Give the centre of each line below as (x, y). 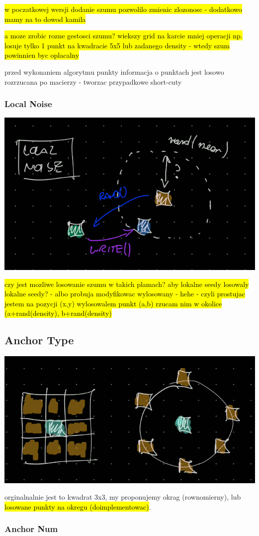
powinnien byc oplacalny (42, 55)
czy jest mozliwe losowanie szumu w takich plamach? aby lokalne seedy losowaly (127, 284)
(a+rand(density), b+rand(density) (58, 313)
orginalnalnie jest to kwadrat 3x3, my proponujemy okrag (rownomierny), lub (123, 497)
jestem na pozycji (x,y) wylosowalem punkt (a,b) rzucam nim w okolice (113, 303)
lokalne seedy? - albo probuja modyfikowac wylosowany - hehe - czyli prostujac (125, 294)
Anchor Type (39, 340)
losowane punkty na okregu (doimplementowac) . (78, 506)
